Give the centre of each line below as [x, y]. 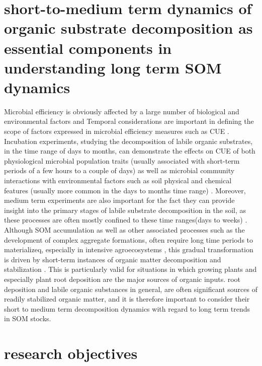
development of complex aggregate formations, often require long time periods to [129, 239]
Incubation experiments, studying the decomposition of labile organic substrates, [128, 141]
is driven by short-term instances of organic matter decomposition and [113, 259]
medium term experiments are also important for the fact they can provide [119, 200]
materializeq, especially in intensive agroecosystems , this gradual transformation [129, 249]
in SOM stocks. [28, 318]
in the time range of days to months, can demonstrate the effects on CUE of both [130, 151]
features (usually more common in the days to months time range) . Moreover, [125, 190]
